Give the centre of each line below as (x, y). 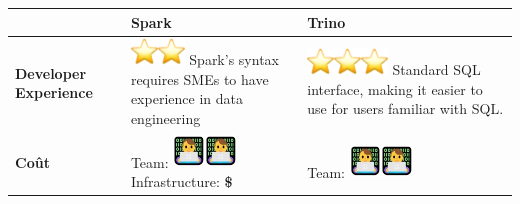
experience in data (186, 98)
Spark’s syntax (234, 59)
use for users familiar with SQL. (405, 108)
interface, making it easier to (395, 88)
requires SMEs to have (199, 78)
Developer (51, 72)
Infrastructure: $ (181, 181)
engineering (165, 118)
